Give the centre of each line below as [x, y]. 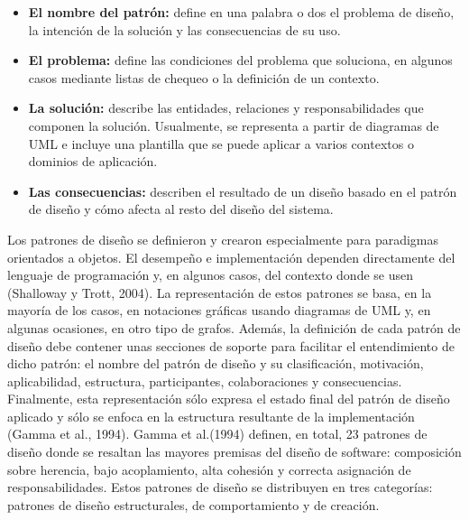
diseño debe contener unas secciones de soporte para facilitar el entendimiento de [231, 345]
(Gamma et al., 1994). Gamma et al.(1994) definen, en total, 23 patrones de [217, 434]
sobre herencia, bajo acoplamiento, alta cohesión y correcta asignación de [209, 469]
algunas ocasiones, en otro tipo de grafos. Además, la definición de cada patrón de [234, 327]
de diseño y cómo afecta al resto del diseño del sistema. [181, 209]
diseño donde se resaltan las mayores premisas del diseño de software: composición [234, 452]
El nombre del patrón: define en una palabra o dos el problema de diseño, [241, 12]
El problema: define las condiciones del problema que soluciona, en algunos [240, 60]
